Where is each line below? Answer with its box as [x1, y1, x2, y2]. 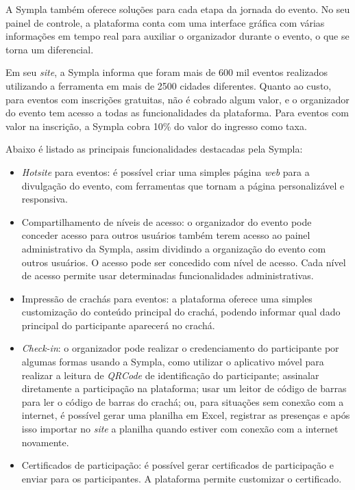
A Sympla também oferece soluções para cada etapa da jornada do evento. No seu [5, 2, 350, 16]
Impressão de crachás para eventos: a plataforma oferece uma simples [21, 291, 313, 305]
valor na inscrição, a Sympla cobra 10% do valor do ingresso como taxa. [5, 118, 307, 133]
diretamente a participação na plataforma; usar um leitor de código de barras [21, 381, 347, 396]
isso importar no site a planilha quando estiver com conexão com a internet [21, 422, 339, 436]
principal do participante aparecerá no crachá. [21, 318, 215, 332]
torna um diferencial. [5, 42, 94, 56]
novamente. [21, 435, 69, 449]
